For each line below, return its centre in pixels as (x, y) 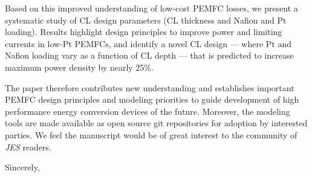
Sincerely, (22, 167)
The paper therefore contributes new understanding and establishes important (150, 87)
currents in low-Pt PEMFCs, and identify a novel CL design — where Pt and (148, 43)
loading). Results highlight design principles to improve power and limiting (144, 32)
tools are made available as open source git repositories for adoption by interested (156, 123)
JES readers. (28, 146)
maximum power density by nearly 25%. (79, 67)
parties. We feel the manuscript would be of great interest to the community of (151, 134)
